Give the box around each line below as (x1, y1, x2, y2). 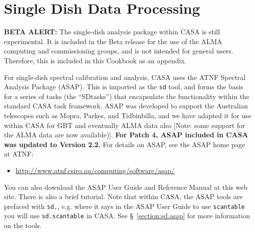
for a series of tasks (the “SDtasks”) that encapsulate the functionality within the (4, 91, 250, 101)
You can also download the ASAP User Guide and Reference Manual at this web (4, 181, 248, 192)
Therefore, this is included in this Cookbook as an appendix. (4, 55, 187, 65)
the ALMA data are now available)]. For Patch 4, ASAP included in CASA (4, 129, 248, 140)
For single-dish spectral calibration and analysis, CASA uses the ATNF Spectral (4, 72, 246, 82)
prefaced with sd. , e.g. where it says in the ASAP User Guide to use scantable (4, 201, 245, 211)
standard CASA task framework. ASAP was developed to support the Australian (4, 101, 248, 111)
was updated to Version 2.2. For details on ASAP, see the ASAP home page (4, 139, 245, 149)
